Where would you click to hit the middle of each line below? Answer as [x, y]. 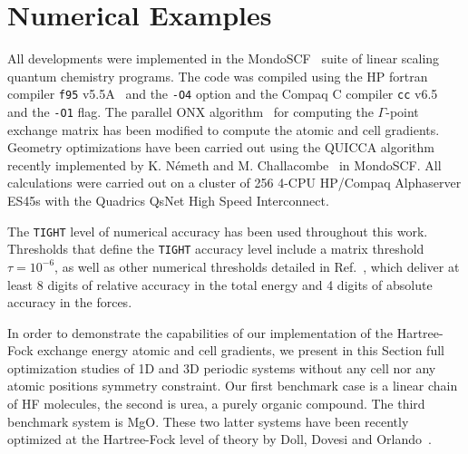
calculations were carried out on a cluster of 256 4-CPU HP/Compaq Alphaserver [234, 183]
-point [402, 111]
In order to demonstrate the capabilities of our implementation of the [200, 332]
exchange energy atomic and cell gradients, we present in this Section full [241, 350]
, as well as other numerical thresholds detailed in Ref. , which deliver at [257, 266]
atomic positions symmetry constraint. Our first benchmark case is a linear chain [233, 386]
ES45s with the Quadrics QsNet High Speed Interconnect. [168, 200]
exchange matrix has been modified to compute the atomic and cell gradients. [224, 129]
